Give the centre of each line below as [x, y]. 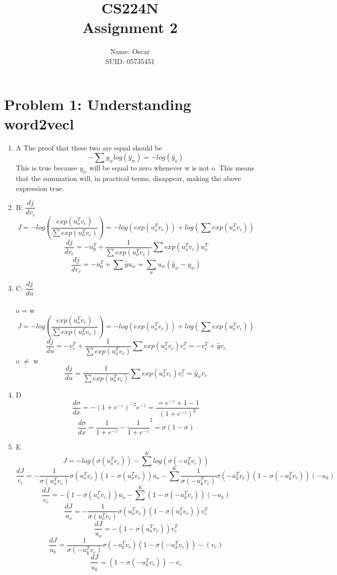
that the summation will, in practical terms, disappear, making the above [128, 178]
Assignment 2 [130, 27]
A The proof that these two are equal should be [89, 147]
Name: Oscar [130, 51]
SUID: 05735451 [130, 61]
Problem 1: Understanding [98, 104]
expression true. [40, 188]
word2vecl [39, 123]
